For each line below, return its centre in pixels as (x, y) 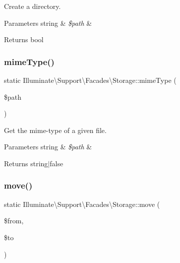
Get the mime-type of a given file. (55, 130)
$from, (14, 221)
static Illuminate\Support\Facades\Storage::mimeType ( (90, 80)
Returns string (26, 163)
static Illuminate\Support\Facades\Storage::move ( (82, 204)
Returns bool (24, 39)
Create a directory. (32, 6)
